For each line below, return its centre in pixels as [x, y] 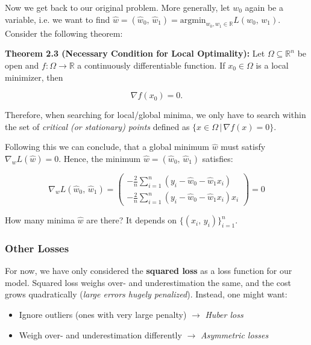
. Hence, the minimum [100, 158]
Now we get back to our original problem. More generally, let [118, 7]
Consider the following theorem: [64, 33]
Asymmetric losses [234, 334]
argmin [193, 20]
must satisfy [243, 147]
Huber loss [224, 315]
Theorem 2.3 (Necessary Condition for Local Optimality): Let [135, 53]
